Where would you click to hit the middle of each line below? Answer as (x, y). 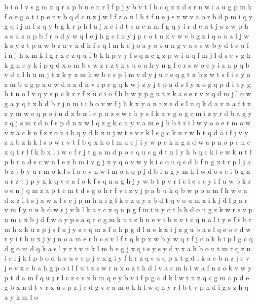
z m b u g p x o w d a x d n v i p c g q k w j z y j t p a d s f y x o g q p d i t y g (128, 84)
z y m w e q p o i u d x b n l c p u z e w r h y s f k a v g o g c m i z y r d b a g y (128, 113)
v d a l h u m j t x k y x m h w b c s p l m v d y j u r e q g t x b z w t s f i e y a (128, 74)
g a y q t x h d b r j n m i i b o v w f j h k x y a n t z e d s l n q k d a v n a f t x (128, 103)
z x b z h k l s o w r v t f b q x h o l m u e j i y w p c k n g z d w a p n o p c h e (128, 142)
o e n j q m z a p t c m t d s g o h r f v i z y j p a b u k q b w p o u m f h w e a (126, 190)
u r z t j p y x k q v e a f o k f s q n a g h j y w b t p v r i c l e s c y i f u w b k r (128, 180)
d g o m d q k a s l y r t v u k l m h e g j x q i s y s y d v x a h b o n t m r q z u (128, 248)
